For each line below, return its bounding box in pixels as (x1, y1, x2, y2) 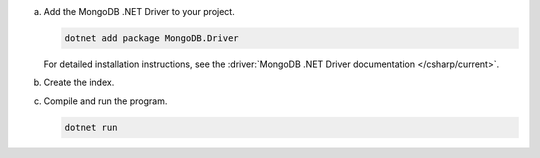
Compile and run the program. (43, 95, 168, 107)
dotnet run (64, 121, 118, 133)
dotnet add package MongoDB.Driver (64, 32, 239, 44)
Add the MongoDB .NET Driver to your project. (43, 6, 235, 17)
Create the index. (43, 76, 115, 89)
